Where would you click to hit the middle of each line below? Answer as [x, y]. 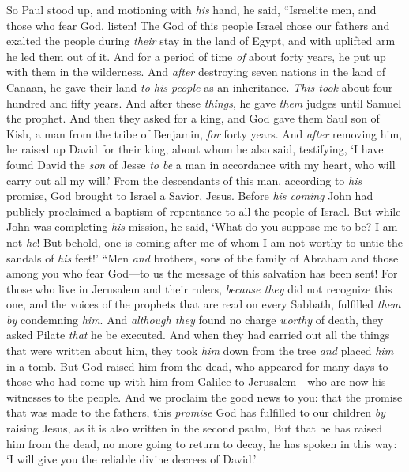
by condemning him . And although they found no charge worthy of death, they [195, 319]
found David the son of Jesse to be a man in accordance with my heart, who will [201, 164]
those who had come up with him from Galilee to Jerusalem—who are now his [196, 381]
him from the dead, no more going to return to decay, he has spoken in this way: [202, 443]
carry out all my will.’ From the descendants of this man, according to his [184, 180]
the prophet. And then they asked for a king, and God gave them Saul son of [193, 118]
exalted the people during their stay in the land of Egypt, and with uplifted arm [201, 41]
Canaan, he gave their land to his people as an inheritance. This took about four [200, 87]
